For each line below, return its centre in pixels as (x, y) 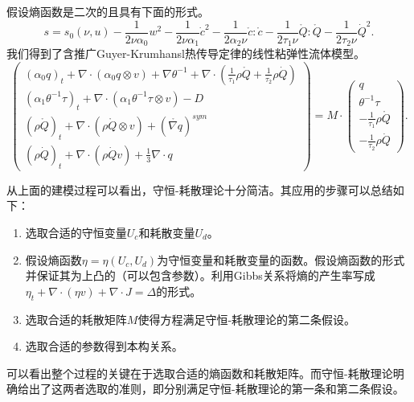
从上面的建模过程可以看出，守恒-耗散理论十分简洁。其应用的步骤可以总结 (200, 189)
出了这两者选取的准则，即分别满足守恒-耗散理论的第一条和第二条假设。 (216, 389)
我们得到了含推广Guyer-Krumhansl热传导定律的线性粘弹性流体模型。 (186, 53)
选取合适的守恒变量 (76, 232)
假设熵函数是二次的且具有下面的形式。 (108, 11)
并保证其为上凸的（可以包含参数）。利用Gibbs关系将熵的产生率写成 (200, 275)
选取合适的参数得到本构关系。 (104, 346)
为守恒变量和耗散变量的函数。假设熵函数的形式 (281, 259)
